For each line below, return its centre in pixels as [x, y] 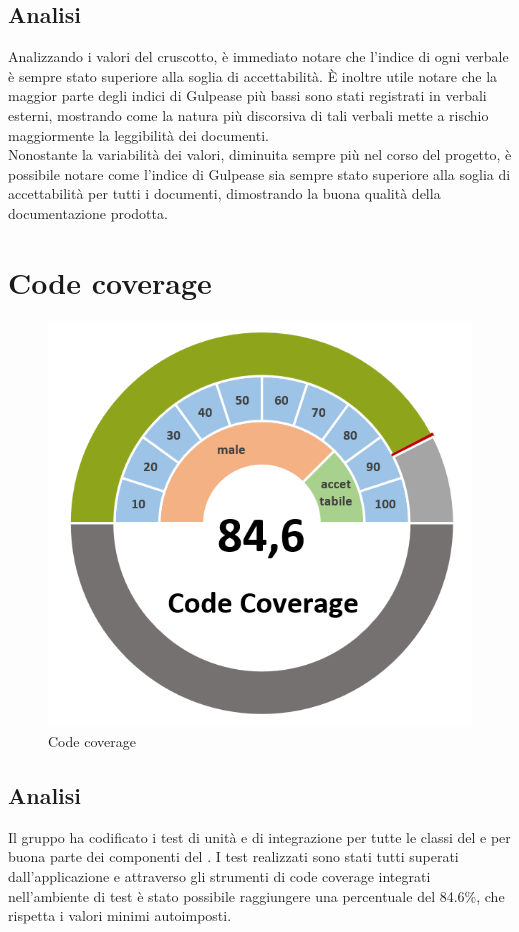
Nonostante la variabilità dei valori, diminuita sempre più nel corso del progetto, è [260, 154]
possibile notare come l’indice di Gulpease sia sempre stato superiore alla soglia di [259, 173]
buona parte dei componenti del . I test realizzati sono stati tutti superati [233, 856]
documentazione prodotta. [88, 212]
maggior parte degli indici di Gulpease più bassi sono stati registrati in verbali [247, 95]
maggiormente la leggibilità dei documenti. [138, 134]
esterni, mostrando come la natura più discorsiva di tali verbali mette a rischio [248, 114]
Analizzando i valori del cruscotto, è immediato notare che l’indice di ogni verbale [258, 56]
